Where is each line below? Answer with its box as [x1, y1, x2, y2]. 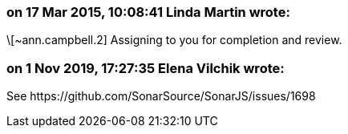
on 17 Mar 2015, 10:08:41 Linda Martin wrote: [6, 4, 290, 20]
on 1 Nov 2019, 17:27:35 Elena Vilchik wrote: [6, 59, 285, 76]
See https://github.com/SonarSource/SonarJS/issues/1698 [6, 89, 316, 104]
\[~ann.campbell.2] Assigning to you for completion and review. [6, 33, 342, 47]
